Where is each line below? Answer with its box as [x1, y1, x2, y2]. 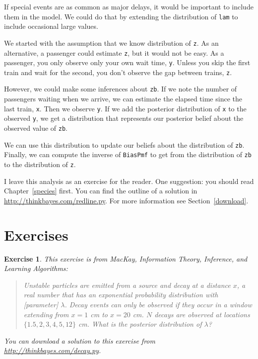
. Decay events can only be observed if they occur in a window [64, 299, 252, 309]
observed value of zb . [4, 123, 68, 133]
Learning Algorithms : [4, 263, 68, 273]
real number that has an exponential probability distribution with [23, 289, 218, 300]
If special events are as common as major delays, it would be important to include [4, 1, 254, 11]
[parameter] [23, 299, 59, 309]
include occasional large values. [4, 21, 98, 31]
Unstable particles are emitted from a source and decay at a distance [23, 279, 231, 290]
